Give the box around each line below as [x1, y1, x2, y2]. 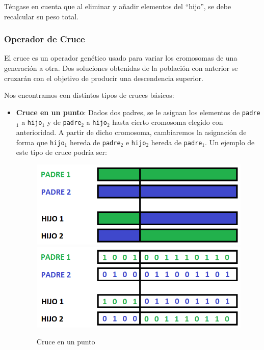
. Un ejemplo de [205, 137, 255, 147]
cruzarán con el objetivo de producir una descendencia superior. [4, 72, 203, 83]
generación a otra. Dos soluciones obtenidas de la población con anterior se [4, 63, 238, 73]
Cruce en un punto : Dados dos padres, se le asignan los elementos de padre [16, 106, 260, 117]
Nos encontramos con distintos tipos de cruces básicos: [4, 90, 174, 100]
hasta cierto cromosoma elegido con [112, 117, 223, 127]
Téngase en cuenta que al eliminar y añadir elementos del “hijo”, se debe [4, 1, 231, 11]
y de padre [47, 117, 82, 127]
